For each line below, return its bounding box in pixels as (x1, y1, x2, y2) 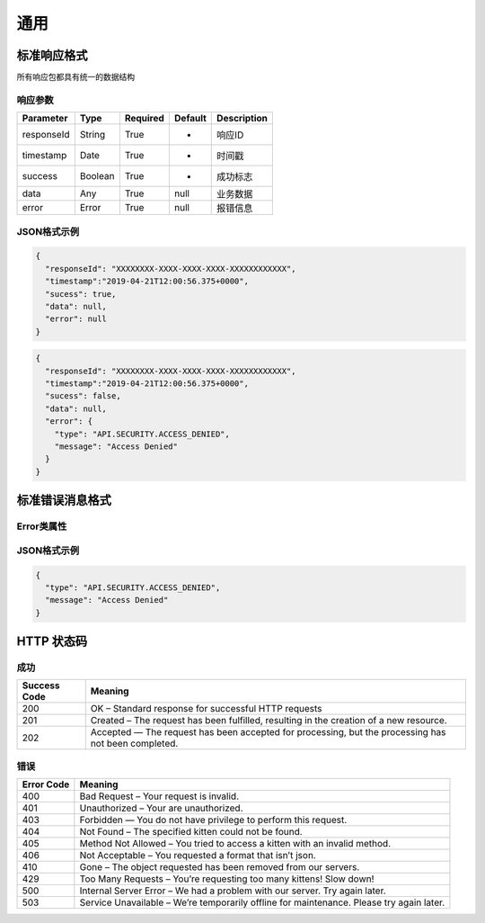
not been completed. (90, 738, 179, 750)
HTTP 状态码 (16, 634, 88, 650)
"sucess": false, (45, 391, 121, 401)
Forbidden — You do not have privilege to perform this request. (79, 814, 348, 827)
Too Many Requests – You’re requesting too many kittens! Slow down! (79, 873, 375, 885)
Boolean (79, 170, 115, 183)
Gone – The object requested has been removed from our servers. (79, 861, 360, 874)
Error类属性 (16, 520, 67, 533)
